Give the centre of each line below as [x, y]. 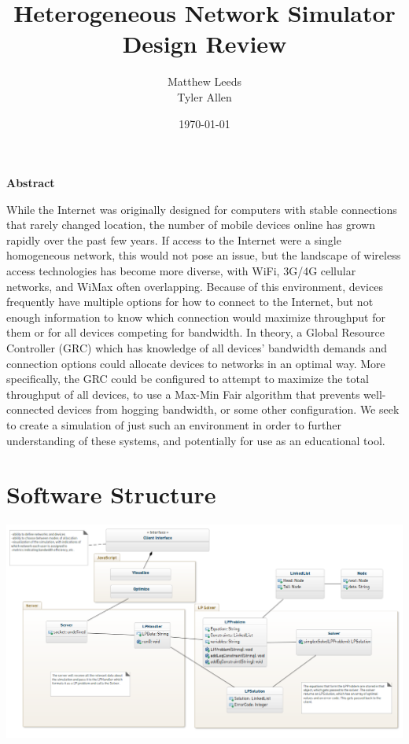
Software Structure [111, 494]
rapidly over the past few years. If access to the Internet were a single [174, 239]
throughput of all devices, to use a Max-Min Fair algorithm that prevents [183, 394]
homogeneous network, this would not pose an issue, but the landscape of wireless [204, 255]
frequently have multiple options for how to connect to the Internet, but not [190, 302]
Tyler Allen [204, 96]
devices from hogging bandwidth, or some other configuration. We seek [228, 409]
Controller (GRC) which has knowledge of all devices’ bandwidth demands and [197, 348]
